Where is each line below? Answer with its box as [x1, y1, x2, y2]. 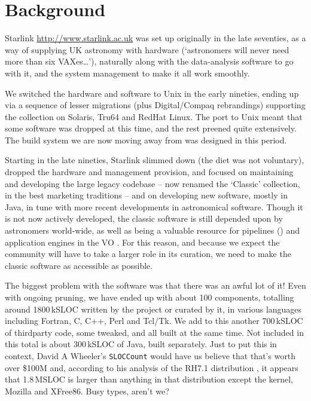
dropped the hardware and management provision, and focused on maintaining [5, 166, 294, 178]
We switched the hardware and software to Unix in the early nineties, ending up [5, 87, 299, 99]
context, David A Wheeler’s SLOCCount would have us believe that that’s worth [5, 349, 296, 362]
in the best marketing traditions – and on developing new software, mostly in [5, 189, 288, 201]
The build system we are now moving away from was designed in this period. [5, 133, 287, 146]
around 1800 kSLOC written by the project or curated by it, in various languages [5, 302, 302, 315]
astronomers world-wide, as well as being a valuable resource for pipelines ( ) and [5, 224, 300, 237]
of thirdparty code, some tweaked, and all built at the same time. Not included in [5, 326, 304, 338]
